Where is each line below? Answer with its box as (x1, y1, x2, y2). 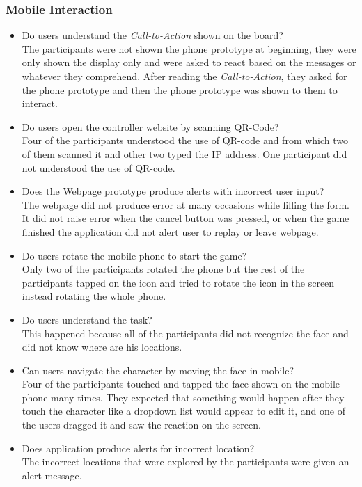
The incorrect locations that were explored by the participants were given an (22, 454, 349, 469)
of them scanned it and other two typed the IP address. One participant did (22, 146, 347, 161)
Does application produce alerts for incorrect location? (22, 440, 255, 455)
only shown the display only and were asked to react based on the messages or (22, 55, 356, 70)
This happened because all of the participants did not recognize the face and (22, 326, 349, 340)
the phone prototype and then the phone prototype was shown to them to (22, 82, 338, 97)
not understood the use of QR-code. (22, 160, 175, 175)
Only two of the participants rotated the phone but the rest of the (22, 262, 305, 276)
